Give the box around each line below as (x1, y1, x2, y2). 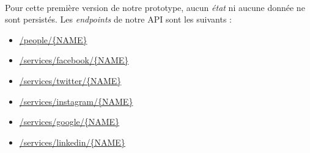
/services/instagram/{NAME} (19, 94, 133, 107)
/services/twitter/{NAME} (19, 74, 122, 87)
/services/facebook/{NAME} (19, 54, 129, 66)
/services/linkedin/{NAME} (19, 135, 125, 148)
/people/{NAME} (19, 33, 87, 46)
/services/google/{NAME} (19, 115, 120, 128)
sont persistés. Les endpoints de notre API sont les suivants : (5, 13, 232, 26)
